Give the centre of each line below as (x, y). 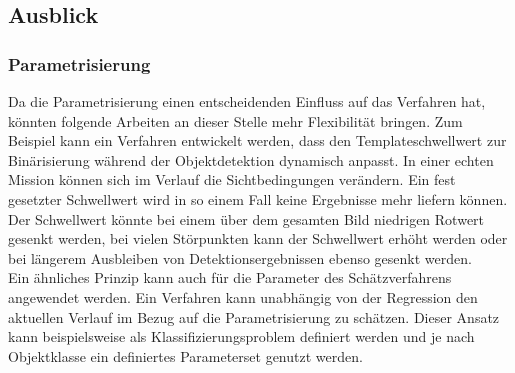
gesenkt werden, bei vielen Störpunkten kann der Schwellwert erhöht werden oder (258, 238)
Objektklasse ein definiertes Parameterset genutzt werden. (185, 355)
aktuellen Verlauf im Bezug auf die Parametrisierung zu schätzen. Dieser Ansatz (254, 316)
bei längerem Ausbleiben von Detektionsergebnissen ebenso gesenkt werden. (240, 257)
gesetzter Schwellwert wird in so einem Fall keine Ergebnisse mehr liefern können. (258, 198)
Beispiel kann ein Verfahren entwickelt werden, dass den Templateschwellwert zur (257, 140)
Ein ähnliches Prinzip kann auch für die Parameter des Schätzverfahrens (230, 277)
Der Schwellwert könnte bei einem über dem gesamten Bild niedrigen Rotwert (246, 218)
